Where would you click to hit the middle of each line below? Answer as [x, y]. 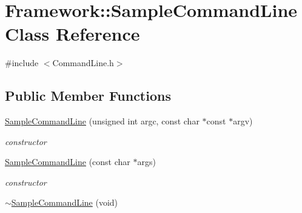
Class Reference [72, 34]
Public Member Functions [88, 96]
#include [22, 63]
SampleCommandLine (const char [68, 162]
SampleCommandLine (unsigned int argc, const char [102, 121]
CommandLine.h [83, 63]
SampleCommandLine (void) [65, 202]
